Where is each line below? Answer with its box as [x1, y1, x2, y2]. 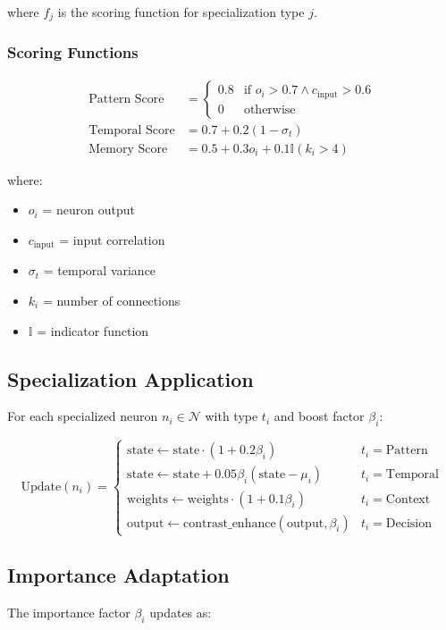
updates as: [149, 603, 212, 621]
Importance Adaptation [7, 561, 230, 589]
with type [205, 407, 258, 425]
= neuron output [42, 200, 135, 219]
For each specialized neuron [7, 407, 158, 425]
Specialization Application [7, 365, 254, 392]
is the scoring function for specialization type [57, 3, 305, 21]
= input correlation [59, 230, 165, 248]
